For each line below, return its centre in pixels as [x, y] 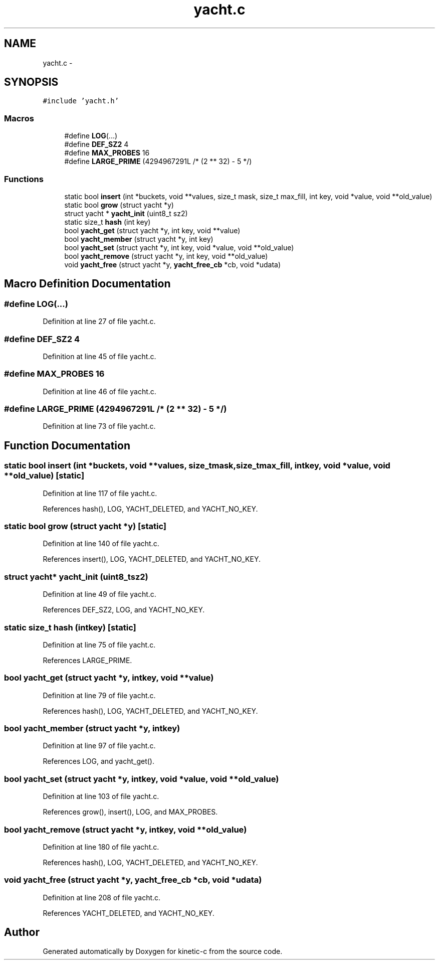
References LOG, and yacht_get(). [99, 761]
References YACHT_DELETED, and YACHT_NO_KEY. [129, 913]
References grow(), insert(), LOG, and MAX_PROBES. [130, 812]
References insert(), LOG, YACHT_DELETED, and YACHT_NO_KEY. [152, 559]
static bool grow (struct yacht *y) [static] [85, 526]
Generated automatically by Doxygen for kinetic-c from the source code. [163, 951]
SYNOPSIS [31, 82]
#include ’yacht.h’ [81, 101]
